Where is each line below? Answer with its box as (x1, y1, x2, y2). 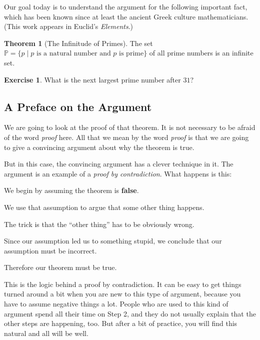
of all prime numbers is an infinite (149, 47, 253, 58)
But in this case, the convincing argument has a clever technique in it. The (4, 158, 233, 169)
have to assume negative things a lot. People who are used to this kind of (4, 298, 228, 309)
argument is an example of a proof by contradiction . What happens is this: (4, 168, 232, 178)
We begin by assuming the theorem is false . (4, 185, 139, 195)
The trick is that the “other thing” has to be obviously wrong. (4, 218, 194, 229)
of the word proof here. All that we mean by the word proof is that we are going (4, 131, 249, 142)
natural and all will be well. (4, 327, 88, 338)
